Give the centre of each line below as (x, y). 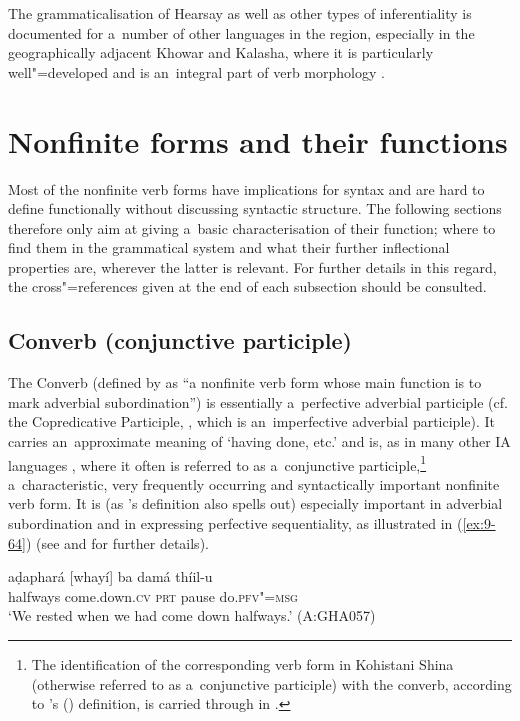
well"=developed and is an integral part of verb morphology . (196, 71)
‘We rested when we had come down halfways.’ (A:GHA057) (192, 615)
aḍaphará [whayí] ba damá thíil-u (110, 576)
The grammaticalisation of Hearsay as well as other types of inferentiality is (240, 13)
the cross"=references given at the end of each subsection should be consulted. (247, 286)
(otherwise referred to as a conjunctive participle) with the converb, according (271, 683)
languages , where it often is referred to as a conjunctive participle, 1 (217, 463)
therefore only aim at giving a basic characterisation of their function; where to (252, 227)
